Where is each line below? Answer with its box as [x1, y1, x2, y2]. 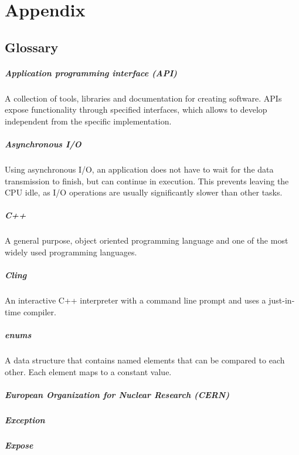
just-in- [269, 294, 295, 306]
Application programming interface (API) [5, 66, 177, 79]
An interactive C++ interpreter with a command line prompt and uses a [5, 294, 266, 306]
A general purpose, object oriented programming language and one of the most [5, 234, 288, 247]
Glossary [5, 38, 59, 56]
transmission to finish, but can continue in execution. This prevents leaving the [5, 174, 289, 187]
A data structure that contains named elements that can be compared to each [5, 353, 285, 366]
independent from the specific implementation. [5, 114, 172, 127]
